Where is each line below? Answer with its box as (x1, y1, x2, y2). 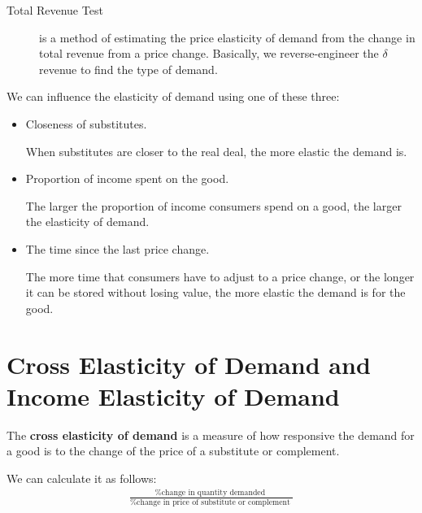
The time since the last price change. (25, 240, 210, 257)
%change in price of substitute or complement (129, 498, 290, 507)
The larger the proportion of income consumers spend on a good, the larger (25, 197, 402, 214)
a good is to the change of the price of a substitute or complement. (7, 442, 340, 459)
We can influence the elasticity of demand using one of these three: (7, 88, 340, 105)
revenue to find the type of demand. (39, 60, 218, 77)
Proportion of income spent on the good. (25, 170, 229, 187)
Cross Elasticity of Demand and (7, 347, 371, 380)
